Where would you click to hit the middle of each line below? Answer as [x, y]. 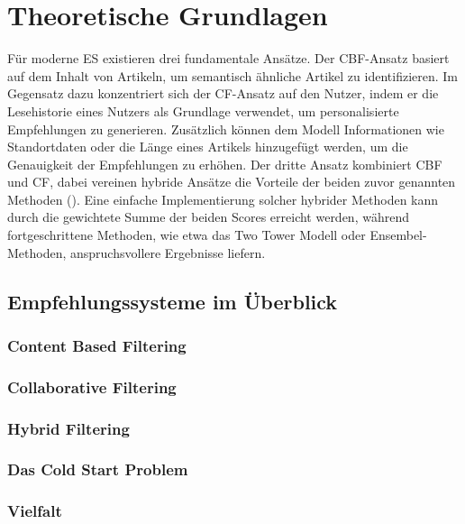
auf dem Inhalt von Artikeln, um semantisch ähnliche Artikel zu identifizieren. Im [232, 75]
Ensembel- [398, 235]
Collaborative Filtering [92, 386]
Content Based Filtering [97, 345]
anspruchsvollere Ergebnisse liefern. [168, 252]
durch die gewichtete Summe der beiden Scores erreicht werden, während [208, 217]
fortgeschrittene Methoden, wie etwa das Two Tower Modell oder [187, 235]
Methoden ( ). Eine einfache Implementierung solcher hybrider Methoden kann [223, 199]
